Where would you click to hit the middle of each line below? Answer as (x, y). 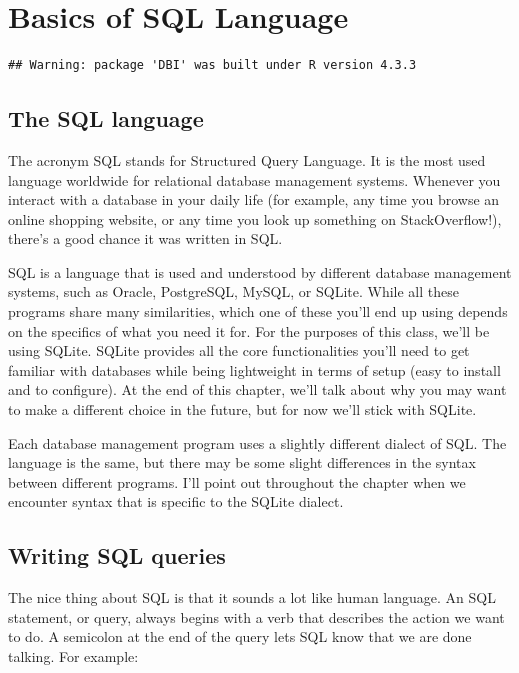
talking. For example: (73, 656)
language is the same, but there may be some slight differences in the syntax (242, 462)
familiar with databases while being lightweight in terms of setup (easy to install (254, 369)
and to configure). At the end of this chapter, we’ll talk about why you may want (257, 389)
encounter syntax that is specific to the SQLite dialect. (176, 501)
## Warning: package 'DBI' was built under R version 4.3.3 (212, 65)
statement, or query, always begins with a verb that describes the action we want (256, 616)
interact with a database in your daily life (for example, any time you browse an (254, 199)
